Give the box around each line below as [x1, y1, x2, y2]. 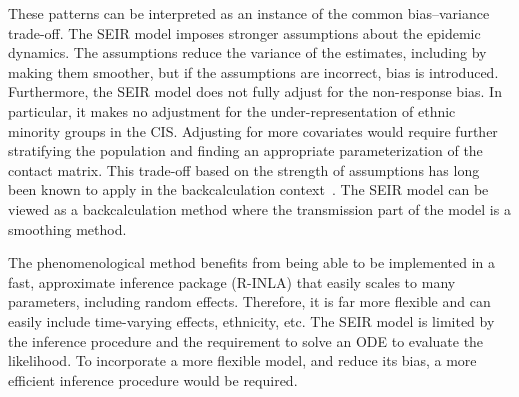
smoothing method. [8, 218, 127, 239]
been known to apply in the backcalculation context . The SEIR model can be [8, 179, 489, 200]
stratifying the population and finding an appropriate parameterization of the [8, 140, 483, 161]
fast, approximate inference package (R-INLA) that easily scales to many [8, 271, 456, 292]
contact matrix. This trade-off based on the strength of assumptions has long [8, 159, 480, 180]
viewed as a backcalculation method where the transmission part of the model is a [8, 198, 511, 219]
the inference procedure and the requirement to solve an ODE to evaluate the [8, 330, 484, 351]
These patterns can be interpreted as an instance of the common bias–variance [8, 3, 490, 23]
